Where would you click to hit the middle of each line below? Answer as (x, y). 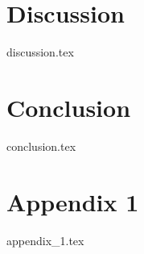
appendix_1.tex (45, 240)
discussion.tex (40, 52)
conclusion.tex (41, 146)
